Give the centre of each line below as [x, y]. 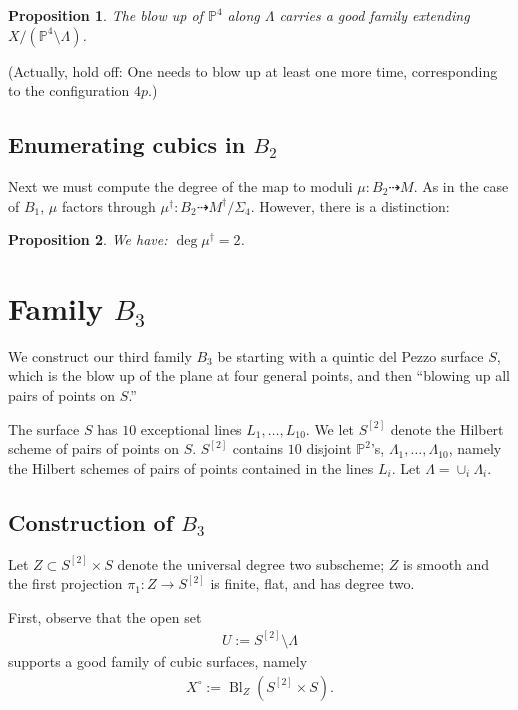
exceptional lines [191, 428]
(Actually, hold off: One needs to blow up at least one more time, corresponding [253, 70]
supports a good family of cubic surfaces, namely [158, 660]
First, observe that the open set [105, 616]
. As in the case [461, 185]
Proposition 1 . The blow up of [105, 15]
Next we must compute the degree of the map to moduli [180, 185]
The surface [44, 428]
